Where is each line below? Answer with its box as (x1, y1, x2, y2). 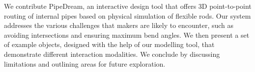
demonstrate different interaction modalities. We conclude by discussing (4, 48, 220, 59)
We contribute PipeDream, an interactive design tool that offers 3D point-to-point (4, 1, 252, 11)
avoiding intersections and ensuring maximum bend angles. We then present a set (4, 29, 250, 40)
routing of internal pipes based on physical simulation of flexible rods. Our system (4, 10, 251, 21)
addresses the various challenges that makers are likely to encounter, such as (4, 20, 234, 30)
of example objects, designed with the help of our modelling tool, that (4, 39, 215, 49)
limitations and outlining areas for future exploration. (4, 58, 166, 69)
